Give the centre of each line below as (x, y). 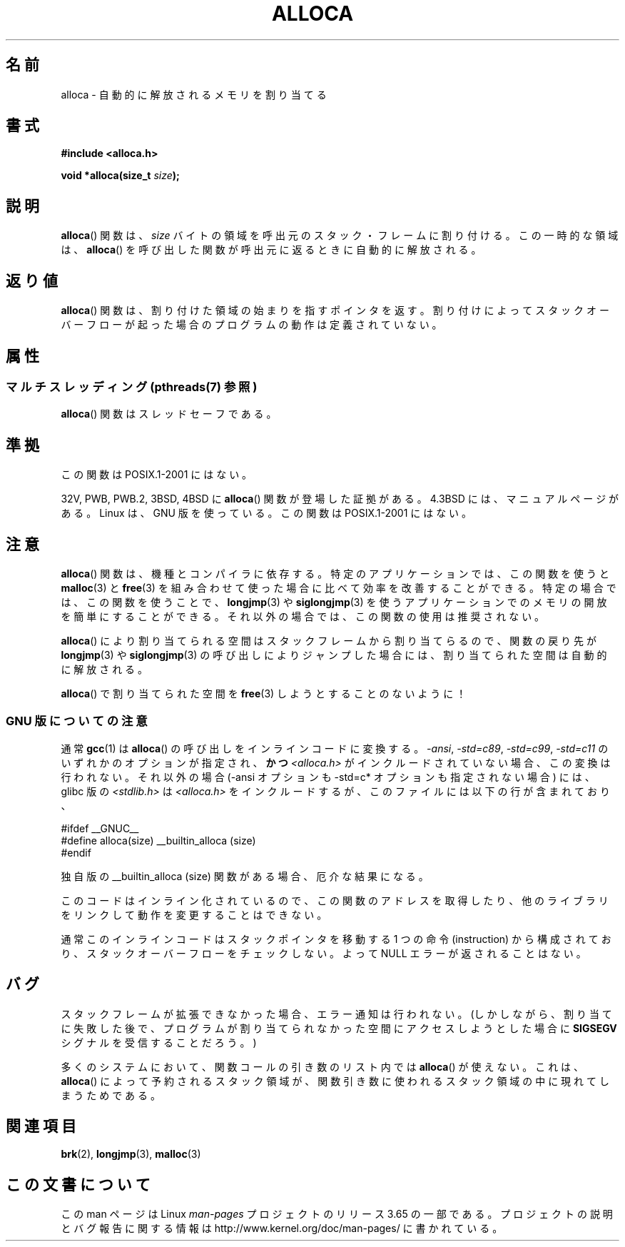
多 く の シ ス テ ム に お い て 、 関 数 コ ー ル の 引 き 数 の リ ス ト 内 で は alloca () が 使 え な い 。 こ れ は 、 (322, 1066)
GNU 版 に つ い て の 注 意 (77, 721)
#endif (76, 852)
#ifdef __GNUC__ (100, 828)
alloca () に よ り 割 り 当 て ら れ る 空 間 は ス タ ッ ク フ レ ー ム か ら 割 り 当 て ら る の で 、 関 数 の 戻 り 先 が (329, 641)
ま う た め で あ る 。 (111, 1095)
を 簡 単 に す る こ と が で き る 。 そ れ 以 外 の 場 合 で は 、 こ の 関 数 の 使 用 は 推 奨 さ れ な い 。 (303, 617)
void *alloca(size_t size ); (120, 176)
